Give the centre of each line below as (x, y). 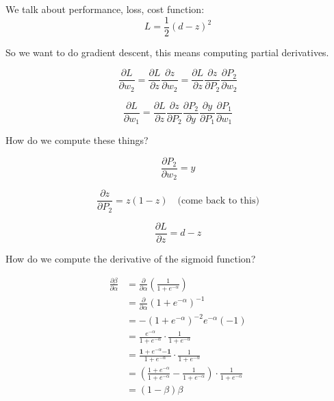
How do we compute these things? (77, 140)
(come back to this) (218, 200)
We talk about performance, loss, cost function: (105, 9)
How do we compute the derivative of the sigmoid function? (131, 258)
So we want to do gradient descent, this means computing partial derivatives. (167, 52)
